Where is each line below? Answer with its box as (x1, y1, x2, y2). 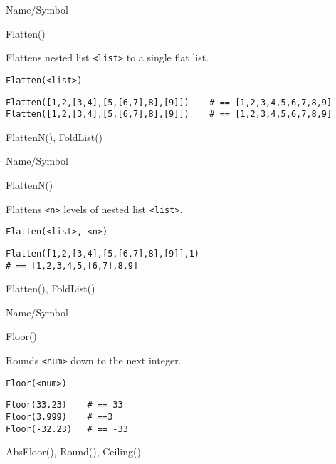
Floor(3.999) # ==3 (6, 411, 113, 422)
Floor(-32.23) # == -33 (6, 423, 128, 434)
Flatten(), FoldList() (6, 281, 95, 296)
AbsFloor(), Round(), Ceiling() (6, 444, 141, 459)
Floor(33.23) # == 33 (6, 400, 123, 411)
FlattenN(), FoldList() (6, 129, 103, 144)
